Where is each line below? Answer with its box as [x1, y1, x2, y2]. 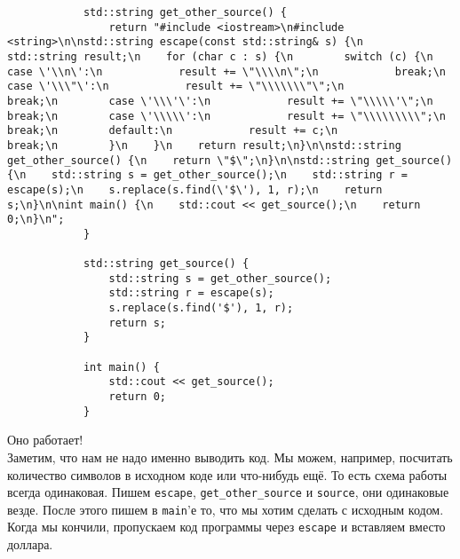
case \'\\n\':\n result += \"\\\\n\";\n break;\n [7, 65, 446, 78]
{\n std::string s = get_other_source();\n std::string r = [7, 169, 408, 182]
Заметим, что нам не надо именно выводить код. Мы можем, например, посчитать [7, 447, 453, 466]
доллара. [7, 535, 53, 554]
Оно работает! [7, 430, 83, 449]
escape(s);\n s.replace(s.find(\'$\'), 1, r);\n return [7, 183, 383, 196]
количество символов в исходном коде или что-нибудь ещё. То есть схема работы [7, 465, 448, 484]
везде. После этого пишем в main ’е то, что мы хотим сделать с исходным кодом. [7, 500, 444, 518]
